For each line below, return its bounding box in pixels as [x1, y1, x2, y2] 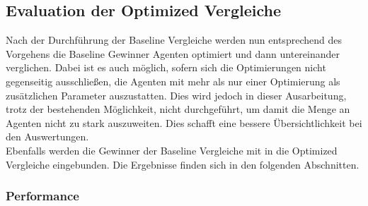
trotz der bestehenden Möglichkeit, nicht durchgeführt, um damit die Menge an [6, 102, 350, 116]
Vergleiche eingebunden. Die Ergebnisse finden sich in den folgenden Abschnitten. [6, 157, 360, 171]
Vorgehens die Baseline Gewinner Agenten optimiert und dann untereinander [6, 46, 340, 61]
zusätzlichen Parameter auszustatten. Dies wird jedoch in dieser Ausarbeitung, [6, 87, 347, 102]
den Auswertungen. [6, 129, 89, 144]
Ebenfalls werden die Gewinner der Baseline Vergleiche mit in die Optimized [6, 143, 338, 157]
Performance [6, 187, 79, 205]
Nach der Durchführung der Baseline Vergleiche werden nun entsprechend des [6, 32, 342, 47]
